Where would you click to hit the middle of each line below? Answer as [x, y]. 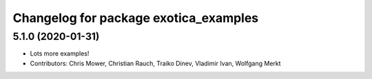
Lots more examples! [60, 54]
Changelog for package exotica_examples [136, 18]
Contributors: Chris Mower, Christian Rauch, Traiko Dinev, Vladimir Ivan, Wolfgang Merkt [156, 63]
